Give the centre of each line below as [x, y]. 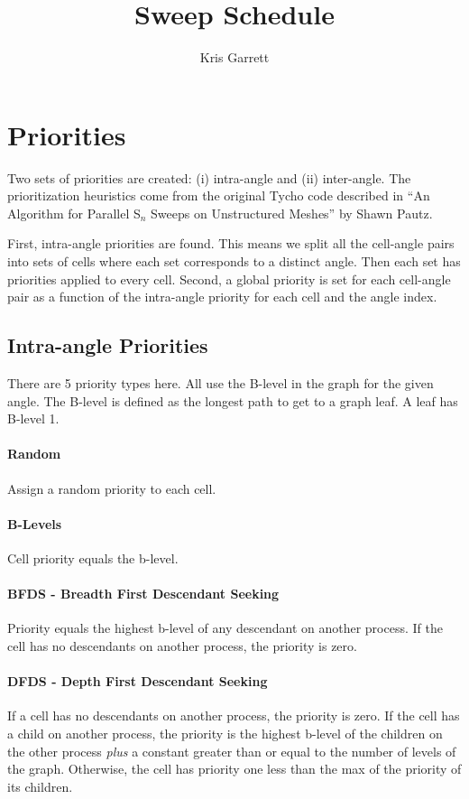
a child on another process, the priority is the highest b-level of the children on [225, 733]
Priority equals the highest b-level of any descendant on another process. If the [225, 628]
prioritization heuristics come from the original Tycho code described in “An [219, 195]
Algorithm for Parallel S [74, 213]
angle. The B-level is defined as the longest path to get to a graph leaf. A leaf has [233, 400]
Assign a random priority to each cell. [112, 488]
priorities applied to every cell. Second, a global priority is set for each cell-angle [229, 279]
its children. [40, 786]
